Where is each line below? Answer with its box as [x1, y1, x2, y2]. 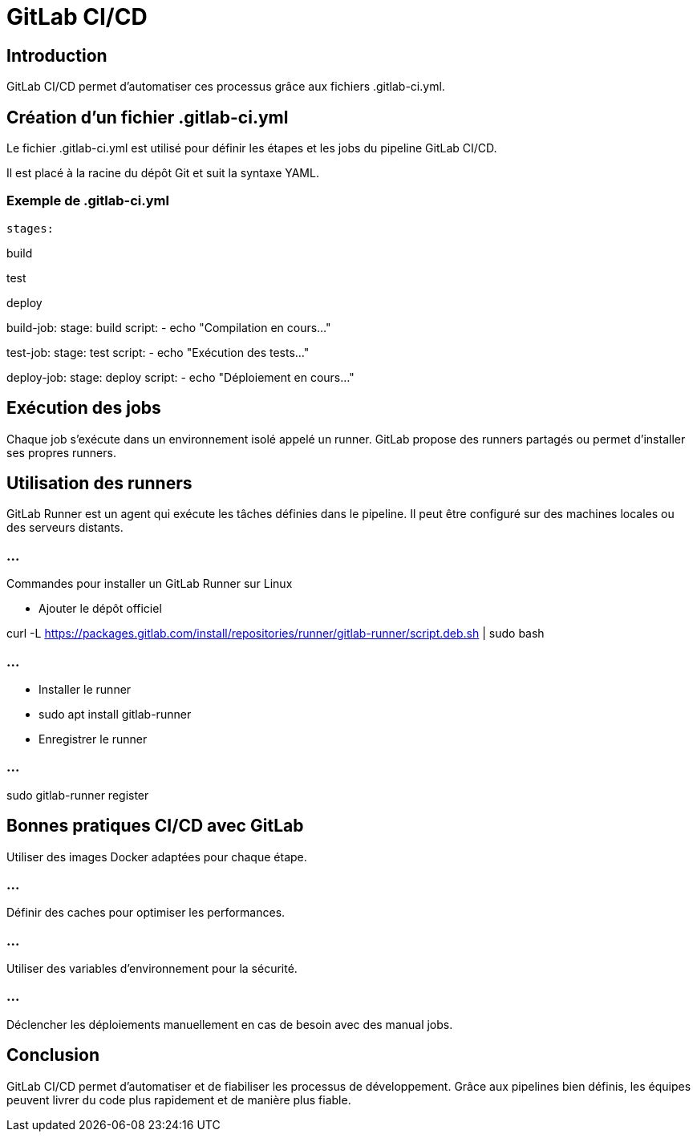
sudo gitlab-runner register [6, 788, 149, 802]
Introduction [6, 45, 107, 66]
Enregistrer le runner [38, 731, 148, 746]
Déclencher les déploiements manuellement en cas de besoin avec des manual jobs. [6, 1017, 453, 1031]
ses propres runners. [6, 445, 116, 460]
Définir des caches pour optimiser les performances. [6, 905, 286, 920]
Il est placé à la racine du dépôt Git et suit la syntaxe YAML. [6, 166, 319, 180]
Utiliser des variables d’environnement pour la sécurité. [6, 962, 298, 976]
